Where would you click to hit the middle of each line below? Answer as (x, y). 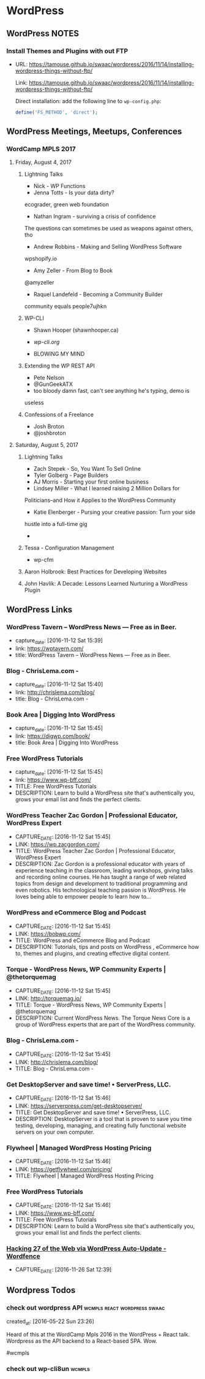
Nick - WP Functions (59, 186)
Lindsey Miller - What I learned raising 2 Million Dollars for (106, 489)
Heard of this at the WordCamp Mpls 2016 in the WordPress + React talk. (98, 1335)
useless (34, 403)
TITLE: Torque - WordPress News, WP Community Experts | (91, 1005)
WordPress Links (39, 609)
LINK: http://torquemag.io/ (48, 999)
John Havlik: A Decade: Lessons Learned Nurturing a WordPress (106, 584)
